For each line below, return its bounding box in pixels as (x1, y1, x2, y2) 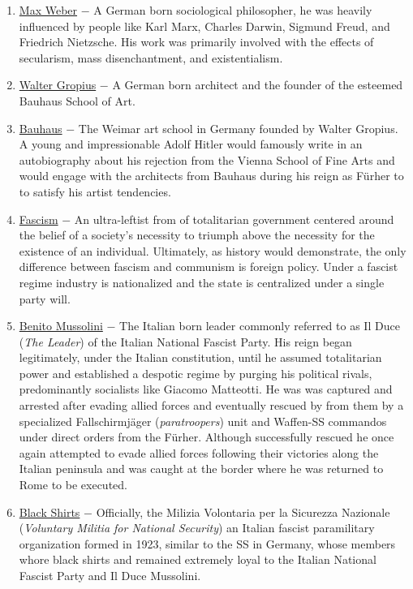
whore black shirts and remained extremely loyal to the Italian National (19, 551, 376, 568)
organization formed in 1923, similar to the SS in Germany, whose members (19, 535, 396, 552)
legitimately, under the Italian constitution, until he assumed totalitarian (19, 349, 382, 366)
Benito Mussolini (19, 317, 103, 334)
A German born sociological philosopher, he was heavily (93, 2, 372, 18)
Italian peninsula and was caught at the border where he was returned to (19, 460, 384, 477)
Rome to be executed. (19, 476, 127, 493)
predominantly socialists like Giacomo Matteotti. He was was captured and (19, 380, 393, 398)
